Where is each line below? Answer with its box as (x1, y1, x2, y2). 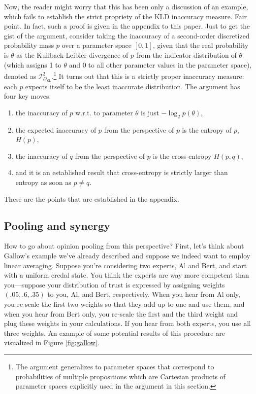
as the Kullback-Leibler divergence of (16, 49, 128, 60)
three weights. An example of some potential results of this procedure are (4, 327, 225, 338)
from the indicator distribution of (136, 49, 237, 60)
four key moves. (4, 91, 51, 101)
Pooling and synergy (4, 217, 110, 233)
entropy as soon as (15, 177, 71, 187)
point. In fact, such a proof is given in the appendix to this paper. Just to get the (4, 21, 250, 31)
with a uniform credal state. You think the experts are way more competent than (4, 270, 249, 280)
